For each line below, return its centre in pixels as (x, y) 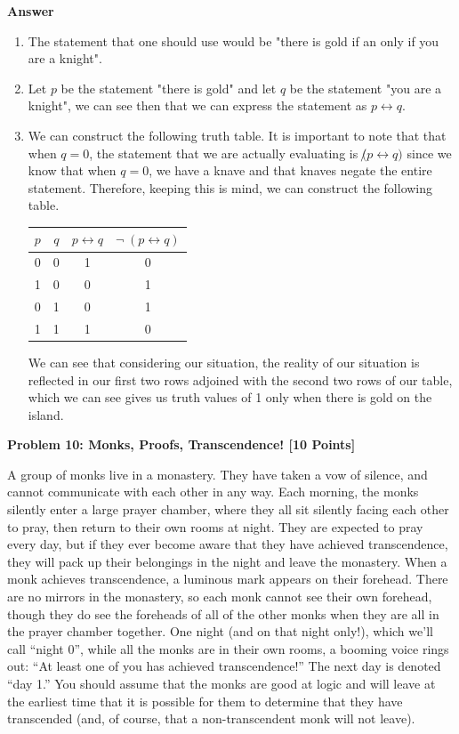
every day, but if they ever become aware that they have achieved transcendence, (228, 544)
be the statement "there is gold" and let (169, 88)
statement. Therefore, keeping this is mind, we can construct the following (230, 187)
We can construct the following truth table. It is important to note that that (237, 135)
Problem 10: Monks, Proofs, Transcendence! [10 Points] (181, 444)
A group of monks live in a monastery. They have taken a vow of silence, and (217, 474)
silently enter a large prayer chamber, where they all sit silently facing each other (228, 509)
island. (46, 414)
